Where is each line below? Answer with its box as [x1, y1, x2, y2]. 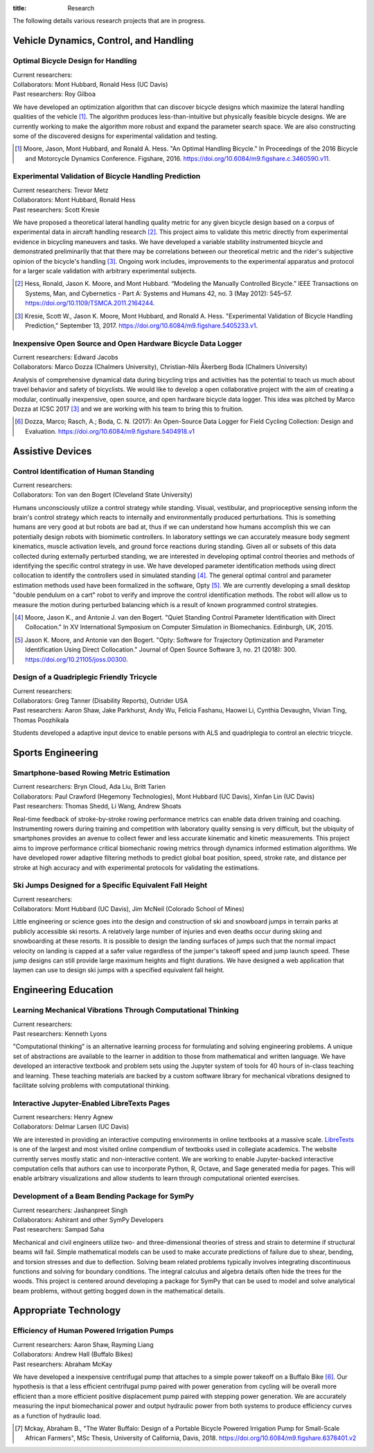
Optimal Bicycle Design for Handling [12, 56, 137, 66]
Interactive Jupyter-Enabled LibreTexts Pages [12, 1098, 170, 1108]
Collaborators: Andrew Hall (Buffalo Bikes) [12, 1350, 133, 1359]
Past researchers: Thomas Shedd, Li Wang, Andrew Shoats [12, 802, 181, 810]
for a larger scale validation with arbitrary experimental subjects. [12, 266, 197, 275]
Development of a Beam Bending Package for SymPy [12, 1191, 194, 1201]
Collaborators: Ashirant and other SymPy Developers [12, 1215, 164, 1224]
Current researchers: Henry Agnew [12, 1113, 114, 1121]
